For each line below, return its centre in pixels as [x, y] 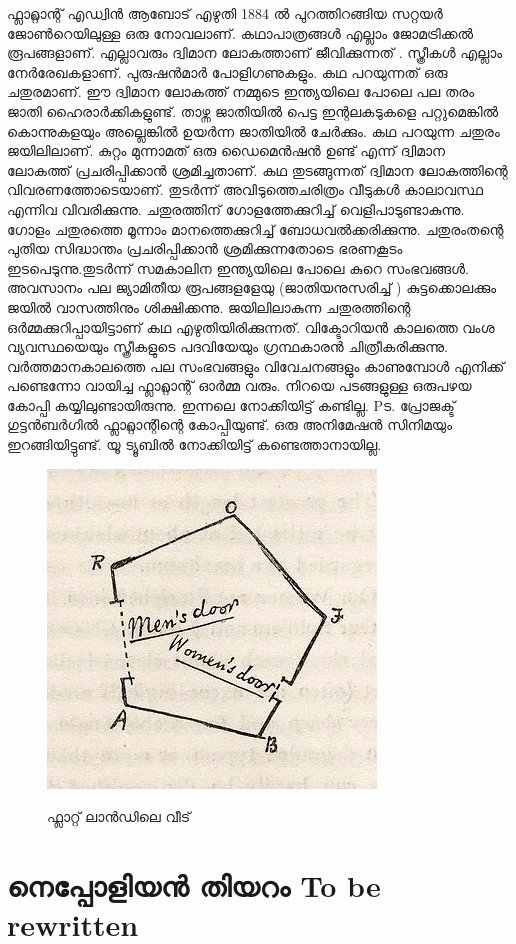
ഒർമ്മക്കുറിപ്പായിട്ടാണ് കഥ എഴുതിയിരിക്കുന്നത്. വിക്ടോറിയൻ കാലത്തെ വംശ [251, 326]
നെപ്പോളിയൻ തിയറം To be [194, 885]
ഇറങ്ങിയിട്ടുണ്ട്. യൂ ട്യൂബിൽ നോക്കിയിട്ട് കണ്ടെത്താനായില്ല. [194, 444]
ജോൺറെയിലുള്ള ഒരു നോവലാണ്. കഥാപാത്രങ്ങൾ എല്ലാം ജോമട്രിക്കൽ [240, 32]
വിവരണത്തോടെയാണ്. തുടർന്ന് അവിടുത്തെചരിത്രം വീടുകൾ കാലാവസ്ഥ [245, 189]
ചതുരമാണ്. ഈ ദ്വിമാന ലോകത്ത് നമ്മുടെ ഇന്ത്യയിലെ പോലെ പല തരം [241, 91]
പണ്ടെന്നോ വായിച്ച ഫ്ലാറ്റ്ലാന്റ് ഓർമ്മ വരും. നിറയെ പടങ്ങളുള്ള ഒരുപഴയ [239, 385]
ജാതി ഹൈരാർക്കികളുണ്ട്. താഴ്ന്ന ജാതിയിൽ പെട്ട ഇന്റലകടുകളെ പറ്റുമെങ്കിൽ [253, 110]
